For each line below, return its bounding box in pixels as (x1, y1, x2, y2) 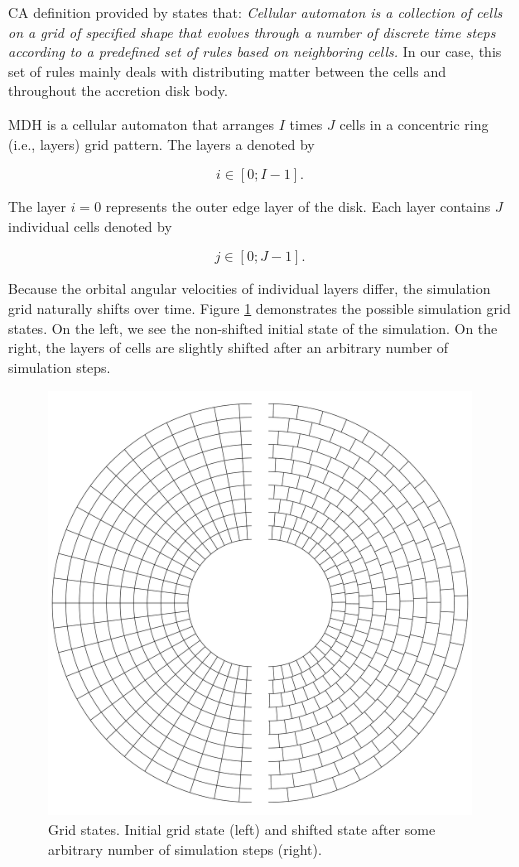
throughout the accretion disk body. (8, 80, 228, 101)
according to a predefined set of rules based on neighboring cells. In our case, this (8, 41, 502, 62)
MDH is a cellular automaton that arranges (8, 113, 275, 134)
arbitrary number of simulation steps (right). (48, 838, 322, 859)
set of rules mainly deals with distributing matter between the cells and (8, 60, 446, 81)
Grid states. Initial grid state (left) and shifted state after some (48, 818, 436, 839)
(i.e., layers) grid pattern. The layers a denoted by (8, 133, 315, 154)
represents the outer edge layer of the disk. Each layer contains (105, 196, 491, 217)
